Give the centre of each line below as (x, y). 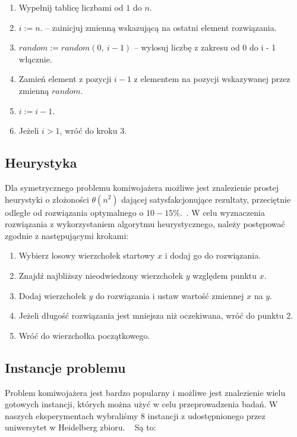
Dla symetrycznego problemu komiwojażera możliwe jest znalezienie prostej (142, 187)
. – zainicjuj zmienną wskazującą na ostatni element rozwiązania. (158, 27)
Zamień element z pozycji (65, 79)
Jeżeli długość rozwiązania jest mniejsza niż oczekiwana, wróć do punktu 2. (156, 315)
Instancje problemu (65, 367)
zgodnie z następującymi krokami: (67, 235)
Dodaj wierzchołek (52, 295)
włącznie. (35, 59)
